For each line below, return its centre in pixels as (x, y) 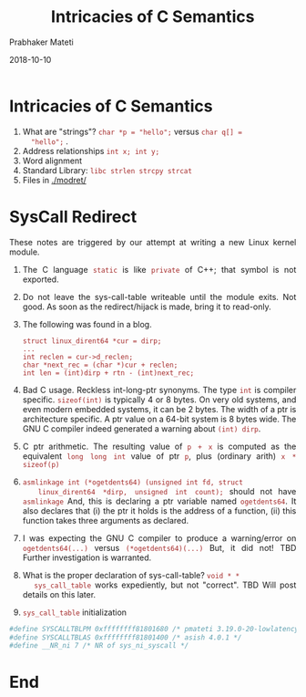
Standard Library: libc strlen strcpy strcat (107, 170)
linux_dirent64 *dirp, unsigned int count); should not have (167, 491)
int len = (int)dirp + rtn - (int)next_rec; (108, 373)
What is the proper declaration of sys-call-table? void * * (131, 575)
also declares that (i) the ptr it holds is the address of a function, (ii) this (159, 510)
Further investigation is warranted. (87, 557)
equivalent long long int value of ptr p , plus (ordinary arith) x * (159, 456)
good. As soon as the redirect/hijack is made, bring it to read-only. (147, 307)
